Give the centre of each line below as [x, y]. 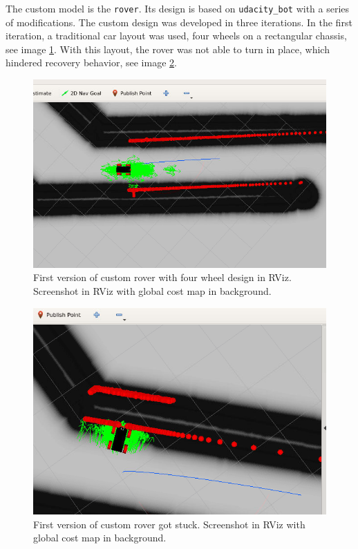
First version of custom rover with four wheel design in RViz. [162, 277]
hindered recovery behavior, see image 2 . [91, 62]
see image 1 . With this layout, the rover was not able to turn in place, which [168, 49]
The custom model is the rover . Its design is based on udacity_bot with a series [178, 8]
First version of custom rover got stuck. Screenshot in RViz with [169, 524]
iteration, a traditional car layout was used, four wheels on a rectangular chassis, [176, 36]
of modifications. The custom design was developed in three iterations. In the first [179, 22]
